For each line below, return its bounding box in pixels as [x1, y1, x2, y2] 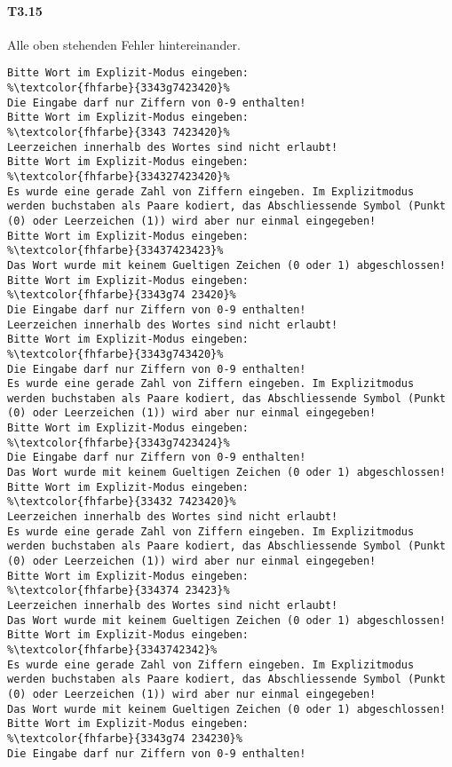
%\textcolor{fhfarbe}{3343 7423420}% [7, 126, 230, 139]
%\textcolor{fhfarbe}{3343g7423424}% [7, 436, 230, 449]
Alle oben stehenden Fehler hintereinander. [7, 35, 241, 53]
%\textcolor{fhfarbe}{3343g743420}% [7, 347, 224, 360]
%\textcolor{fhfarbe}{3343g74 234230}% [7, 731, 242, 745]
